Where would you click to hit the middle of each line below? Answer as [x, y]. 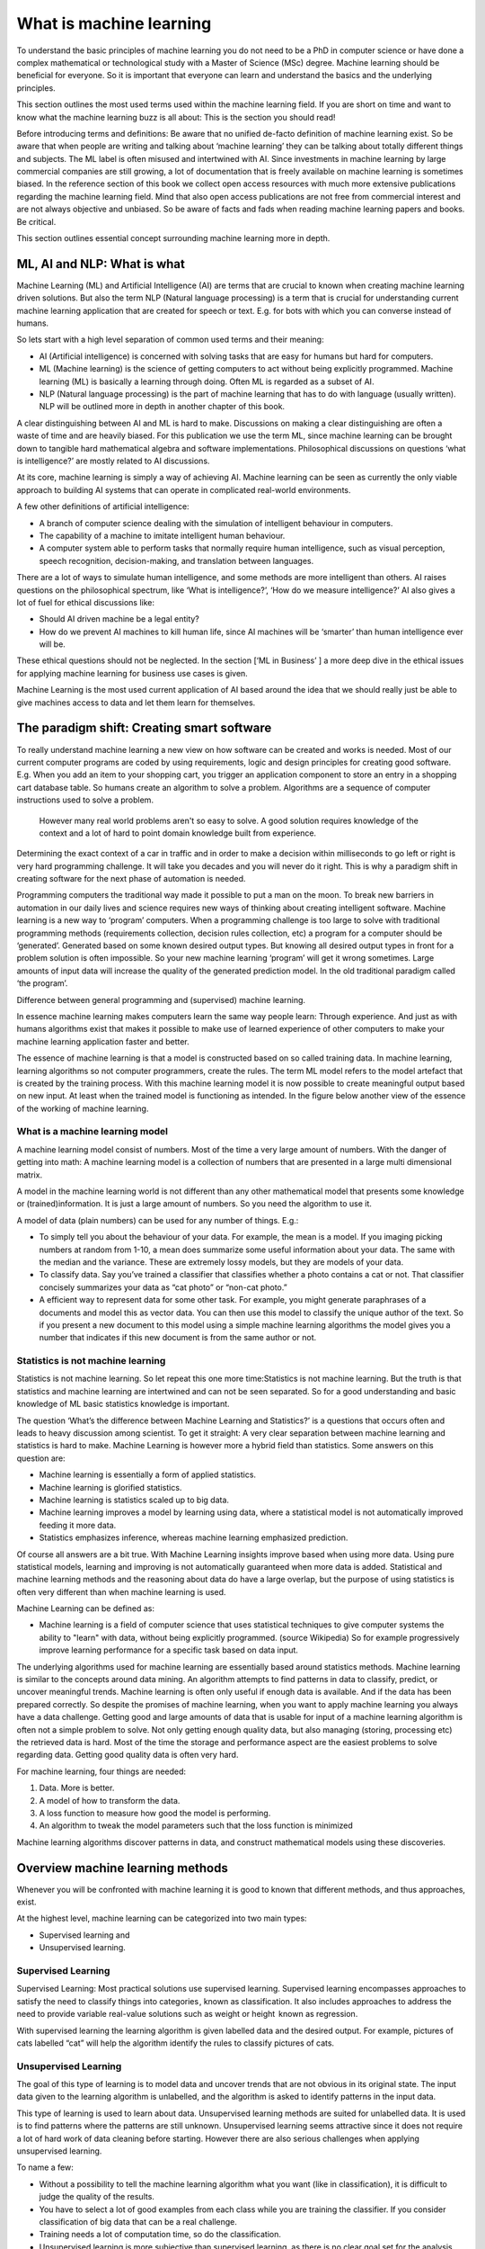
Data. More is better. [77, 1788]
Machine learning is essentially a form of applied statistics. [147, 1474]
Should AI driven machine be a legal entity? [119, 619]
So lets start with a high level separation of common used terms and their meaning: [170, 340]
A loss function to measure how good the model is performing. [155, 1813]
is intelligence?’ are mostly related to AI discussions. [113, 461]
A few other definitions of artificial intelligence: [103, 506]
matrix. [30, 1175]
